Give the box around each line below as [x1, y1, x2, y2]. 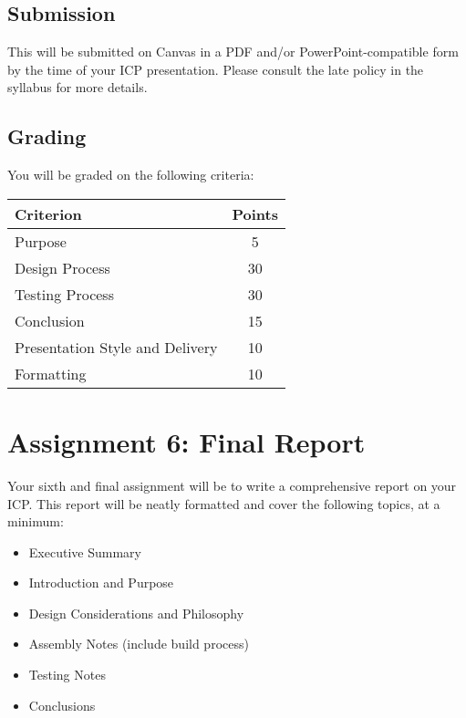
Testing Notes [28, 665, 106, 684]
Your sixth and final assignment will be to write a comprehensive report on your [7, 475, 457, 494]
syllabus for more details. [7, 78, 148, 97]
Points [232, 203, 278, 224]
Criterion [15, 203, 82, 224]
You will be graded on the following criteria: [7, 165, 254, 184]
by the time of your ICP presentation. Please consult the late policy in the [7, 59, 424, 78]
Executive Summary [28, 542, 141, 561]
